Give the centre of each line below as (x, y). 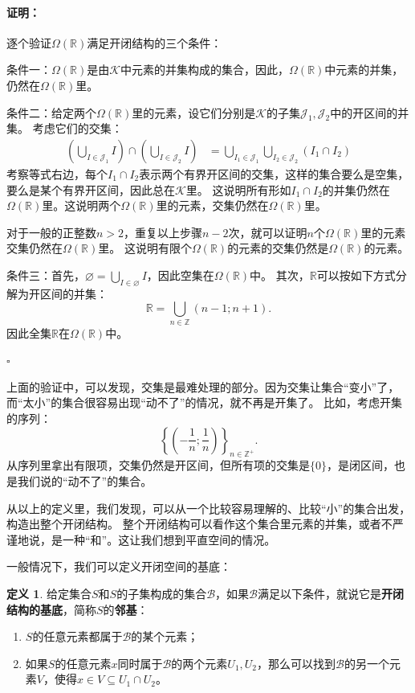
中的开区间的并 (370, 112)
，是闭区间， (360, 465)
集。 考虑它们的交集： (65, 128)
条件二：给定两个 (51, 112)
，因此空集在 (180, 275)
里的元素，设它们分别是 (194, 112)
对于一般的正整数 (51, 232)
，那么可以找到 (297, 663)
